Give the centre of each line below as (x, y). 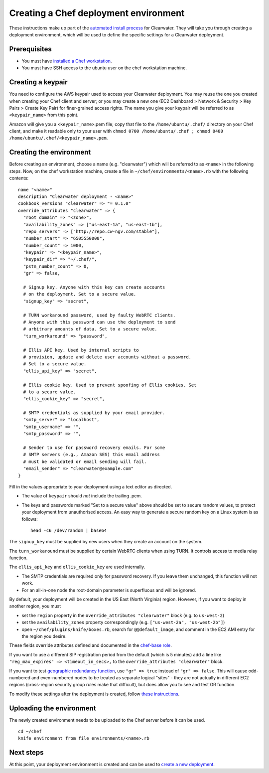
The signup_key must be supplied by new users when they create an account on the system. (106, 542)
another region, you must (35, 606)
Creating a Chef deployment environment (97, 13)
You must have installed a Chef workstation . (67, 61)
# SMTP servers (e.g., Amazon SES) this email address (92, 455)
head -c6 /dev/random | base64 (69, 530)
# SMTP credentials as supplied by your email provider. (94, 413)
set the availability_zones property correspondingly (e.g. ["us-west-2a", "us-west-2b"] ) (123, 622)
